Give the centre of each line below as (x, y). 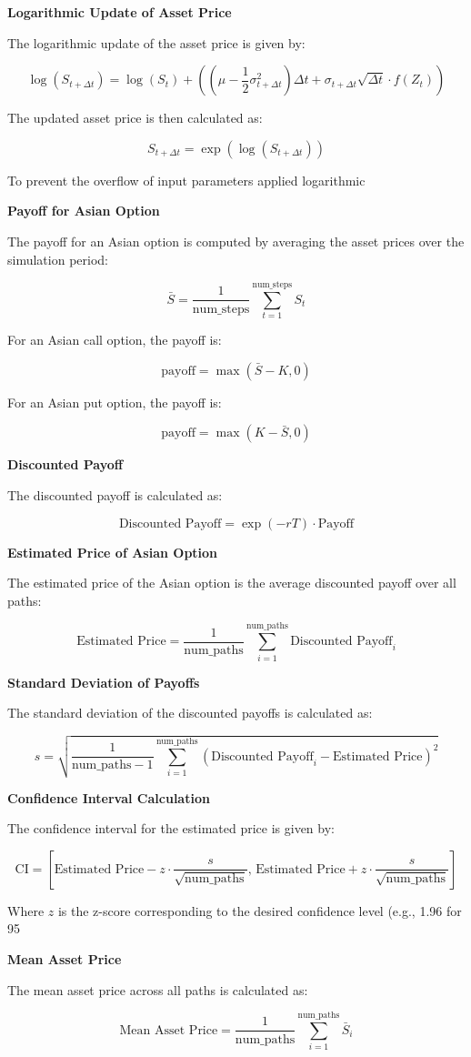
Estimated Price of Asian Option (113, 552)
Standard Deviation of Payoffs (104, 682)
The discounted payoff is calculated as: (115, 495)
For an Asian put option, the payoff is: (115, 402)
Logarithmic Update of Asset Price (120, 12)
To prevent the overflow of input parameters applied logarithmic (186, 180)
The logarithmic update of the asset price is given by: (156, 42)
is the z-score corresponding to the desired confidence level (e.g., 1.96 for (260, 910)
